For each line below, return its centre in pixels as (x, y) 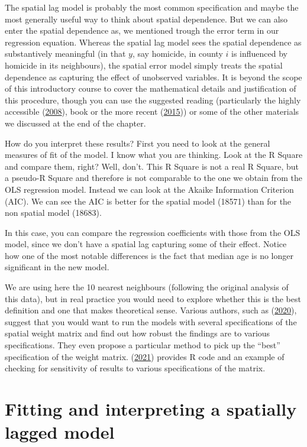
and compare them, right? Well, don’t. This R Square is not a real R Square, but (152, 166)
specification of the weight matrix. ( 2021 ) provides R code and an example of (145, 356)
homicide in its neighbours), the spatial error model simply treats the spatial (144, 65)
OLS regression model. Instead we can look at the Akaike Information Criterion (149, 189)
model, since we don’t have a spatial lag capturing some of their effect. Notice (146, 244)
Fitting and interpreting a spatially (151, 409)
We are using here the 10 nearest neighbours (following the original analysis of (147, 287)
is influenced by (259, 54)
